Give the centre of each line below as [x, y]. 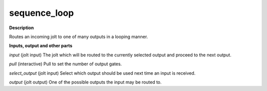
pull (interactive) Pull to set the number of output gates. [66, 64]
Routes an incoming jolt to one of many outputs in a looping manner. [79, 37]
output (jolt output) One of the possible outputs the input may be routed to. [85, 82]
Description [22, 28]
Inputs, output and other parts [41, 46]
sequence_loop [42, 13]
